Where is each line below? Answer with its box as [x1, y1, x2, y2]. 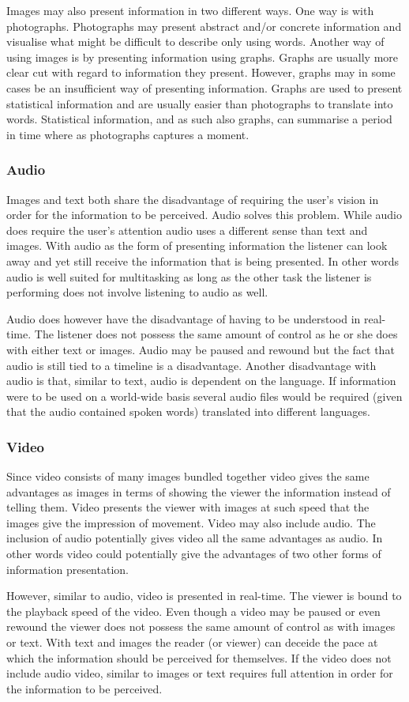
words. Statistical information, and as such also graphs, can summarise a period [6, 111, 392, 127]
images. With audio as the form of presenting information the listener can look [6, 237, 388, 254]
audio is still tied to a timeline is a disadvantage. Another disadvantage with [6, 357, 377, 373]
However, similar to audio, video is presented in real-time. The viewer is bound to [6, 587, 402, 604]
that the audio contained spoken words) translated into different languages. [6, 403, 370, 420]
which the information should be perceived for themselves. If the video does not [6, 649, 392, 666]
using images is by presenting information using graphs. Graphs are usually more [6, 48, 399, 65]
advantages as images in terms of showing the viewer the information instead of [6, 483, 391, 500]
